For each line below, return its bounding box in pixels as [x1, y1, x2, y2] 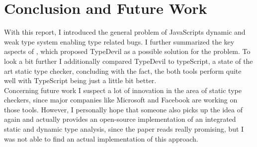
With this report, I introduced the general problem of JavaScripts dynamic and [4, 27, 246, 37]
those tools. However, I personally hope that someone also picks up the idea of [4, 104, 243, 114]
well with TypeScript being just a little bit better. [4, 75, 157, 86]
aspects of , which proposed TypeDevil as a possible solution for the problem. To [4, 46, 251, 56]
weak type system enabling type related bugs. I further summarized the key [4, 36, 235, 47]
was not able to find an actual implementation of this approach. [4, 133, 198, 144]
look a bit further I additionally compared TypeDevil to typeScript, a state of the [4, 55, 253, 66]
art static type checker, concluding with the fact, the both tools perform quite [4, 65, 242, 76]
